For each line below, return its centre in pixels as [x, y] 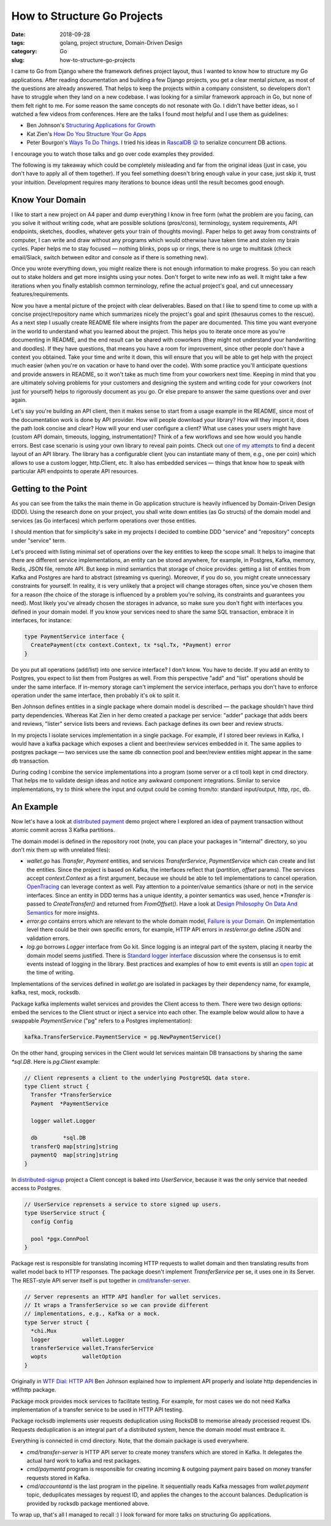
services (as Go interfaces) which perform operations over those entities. [104, 521]
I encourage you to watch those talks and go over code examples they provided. [113, 154]
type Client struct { [57, 1086]
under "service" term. [39, 540]
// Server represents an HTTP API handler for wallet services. [123, 1296]
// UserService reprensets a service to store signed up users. [123, 1204]
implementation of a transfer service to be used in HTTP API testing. [97, 1410]
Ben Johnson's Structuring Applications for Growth [91, 125]
